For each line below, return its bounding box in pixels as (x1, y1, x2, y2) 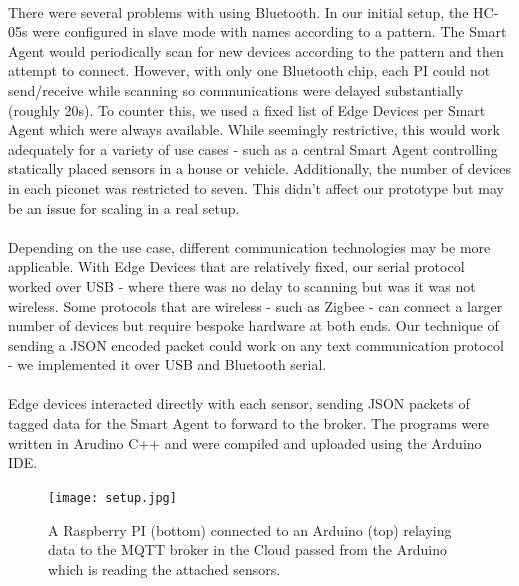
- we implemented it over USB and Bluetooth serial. (8, 354, 327, 375)
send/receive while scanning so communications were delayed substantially (8, 79, 464, 100)
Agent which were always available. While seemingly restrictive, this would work (8, 119, 500, 140)
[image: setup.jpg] (48, 490, 177, 505)
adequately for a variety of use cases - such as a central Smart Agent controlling (8, 138, 498, 159)
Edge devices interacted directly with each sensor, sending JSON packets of (8, 393, 470, 414)
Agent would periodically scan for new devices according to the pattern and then (8, 40, 504, 61)
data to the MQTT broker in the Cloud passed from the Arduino (48, 539, 447, 560)
